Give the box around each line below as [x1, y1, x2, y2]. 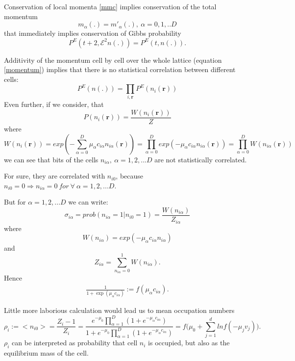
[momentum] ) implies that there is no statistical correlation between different [4, 64, 236, 75]
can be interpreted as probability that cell [12, 337, 138, 348]
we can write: [68, 197, 108, 207]
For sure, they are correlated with [4, 171, 105, 181]
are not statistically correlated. [154, 154, 247, 164]
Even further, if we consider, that [4, 99, 104, 109]
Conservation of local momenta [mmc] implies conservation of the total [4, 1, 217, 11]
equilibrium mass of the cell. [4, 348, 89, 358]
